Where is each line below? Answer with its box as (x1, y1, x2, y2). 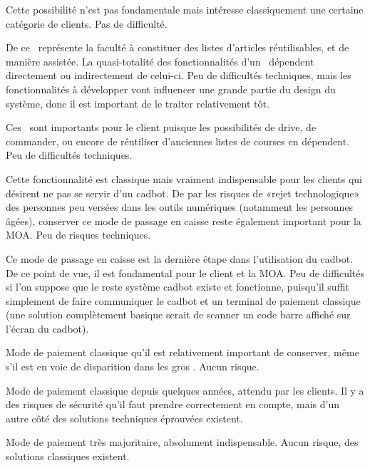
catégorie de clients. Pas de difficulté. (6, 16, 168, 31)
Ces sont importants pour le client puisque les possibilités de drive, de (6, 120, 317, 135)
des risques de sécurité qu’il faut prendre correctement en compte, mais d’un (6, 397, 340, 412)
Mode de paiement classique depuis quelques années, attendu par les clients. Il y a (6, 383, 364, 397)
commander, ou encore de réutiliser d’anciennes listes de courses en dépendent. (6, 133, 350, 148)
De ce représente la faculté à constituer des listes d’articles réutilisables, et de (6, 40, 349, 55)
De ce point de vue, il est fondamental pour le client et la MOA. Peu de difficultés (6, 265, 364, 280)
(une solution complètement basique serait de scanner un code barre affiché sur (6, 307, 351, 322)
